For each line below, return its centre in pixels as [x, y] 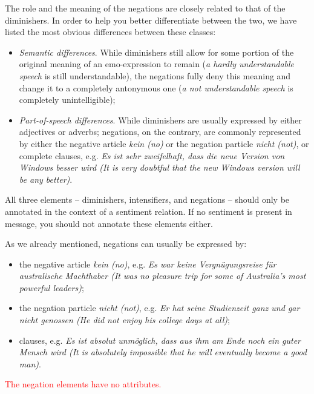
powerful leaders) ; [51, 287]
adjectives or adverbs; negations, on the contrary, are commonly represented [160, 132]
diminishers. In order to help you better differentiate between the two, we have [151, 20]
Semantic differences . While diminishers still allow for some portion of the [156, 52]
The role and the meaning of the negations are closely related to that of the [145, 8]
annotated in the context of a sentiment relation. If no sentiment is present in [149, 211]
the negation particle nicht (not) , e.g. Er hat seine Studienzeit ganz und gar [159, 308]
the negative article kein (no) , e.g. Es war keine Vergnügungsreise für [148, 264]
